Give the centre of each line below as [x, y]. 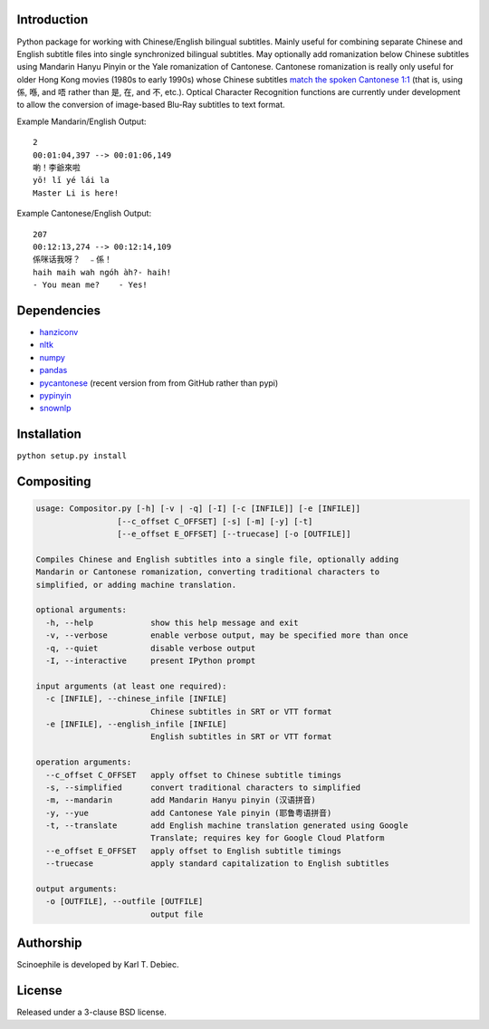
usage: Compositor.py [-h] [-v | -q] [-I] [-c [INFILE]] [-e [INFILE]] [198, 509]
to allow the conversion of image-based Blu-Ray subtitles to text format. [151, 105]
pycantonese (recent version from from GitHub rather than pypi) [159, 383]
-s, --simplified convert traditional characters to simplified [203, 787]
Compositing [54, 481]
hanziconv [59, 332]
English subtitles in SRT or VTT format [241, 737]
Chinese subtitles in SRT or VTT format [241, 712]
